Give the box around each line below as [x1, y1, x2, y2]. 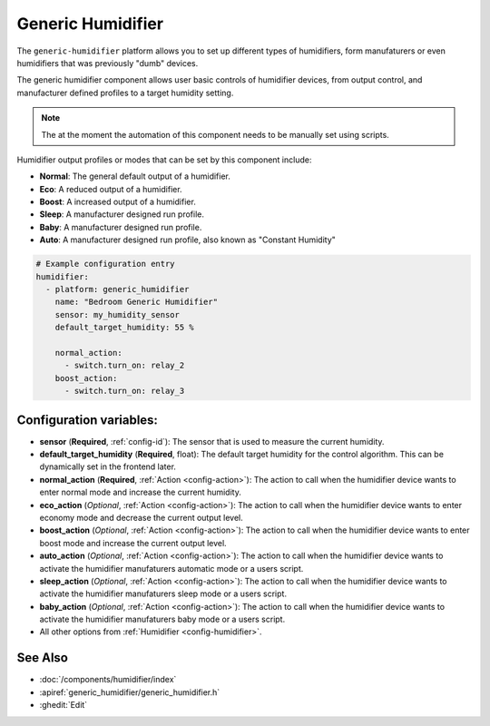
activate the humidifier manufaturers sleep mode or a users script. [39, 588, 288, 599]
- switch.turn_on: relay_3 [64, 386, 185, 397]
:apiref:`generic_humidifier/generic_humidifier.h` [39, 686, 220, 698]
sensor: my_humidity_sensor [54, 309, 181, 319]
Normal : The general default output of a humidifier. [39, 171, 231, 181]
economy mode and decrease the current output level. [39, 512, 244, 523]
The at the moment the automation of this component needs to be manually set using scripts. [41, 129, 389, 140]
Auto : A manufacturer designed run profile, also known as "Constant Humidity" [39, 234, 336, 245]
